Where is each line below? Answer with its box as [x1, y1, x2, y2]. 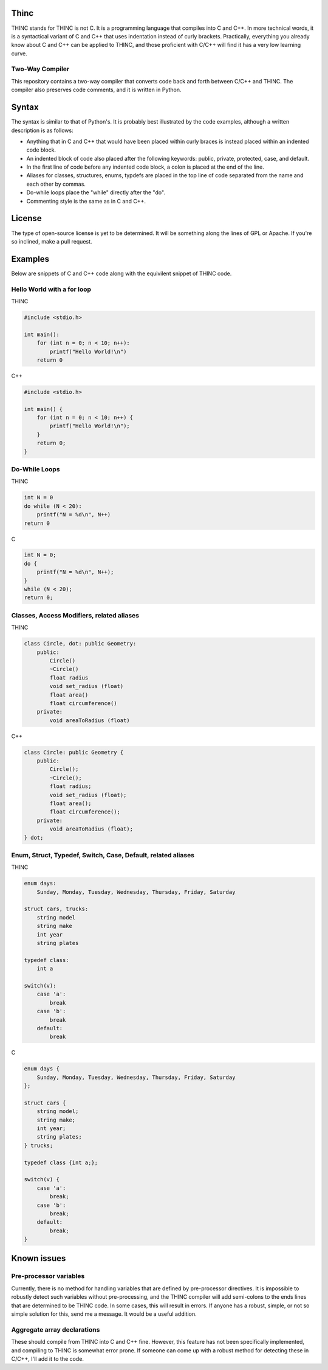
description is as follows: [11, 127, 73, 134]
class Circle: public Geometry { [24, 749, 124, 756]
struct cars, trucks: [24, 905, 89, 913]
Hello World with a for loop [11, 285, 91, 293]
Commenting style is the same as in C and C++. [26, 197, 146, 205]
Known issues [11, 1253, 66, 1263]
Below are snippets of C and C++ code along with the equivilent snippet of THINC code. [11, 270, 232, 277]
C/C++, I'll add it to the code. [11, 1355, 84, 1362]
